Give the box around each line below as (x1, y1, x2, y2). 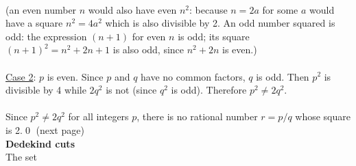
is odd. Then (256, 69, 309, 83)
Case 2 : (5, 69, 36, 83)
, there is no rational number (137, 109, 258, 124)
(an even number (5, 2, 77, 16)
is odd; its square (178, 29, 250, 43)
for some (262, 2, 298, 16)
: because (189, 2, 228, 16)
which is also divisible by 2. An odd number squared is (105, 16, 335, 30)
